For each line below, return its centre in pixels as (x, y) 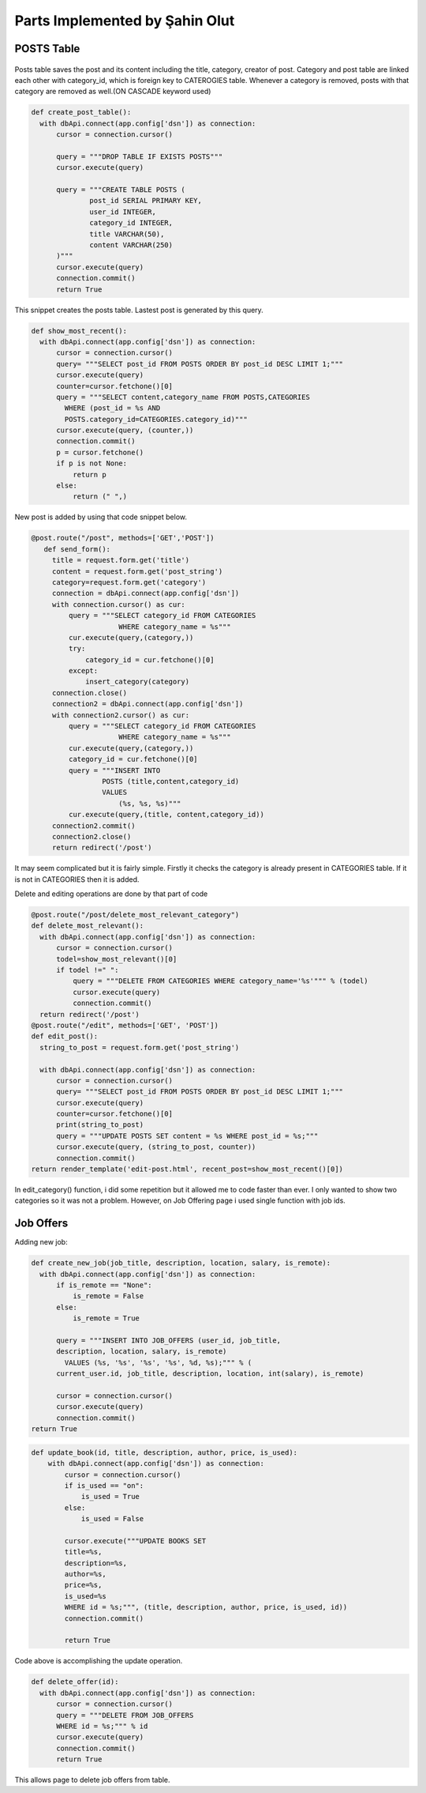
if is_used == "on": (104, 1485)
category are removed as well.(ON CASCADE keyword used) (113, 92)
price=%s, (83, 1585)
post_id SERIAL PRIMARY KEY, (146, 201)
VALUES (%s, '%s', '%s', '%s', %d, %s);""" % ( (158, 1362)
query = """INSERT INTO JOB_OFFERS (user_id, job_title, (169, 1341)
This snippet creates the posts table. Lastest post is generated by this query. (139, 310)
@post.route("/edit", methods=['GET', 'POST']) (125, 1025)
